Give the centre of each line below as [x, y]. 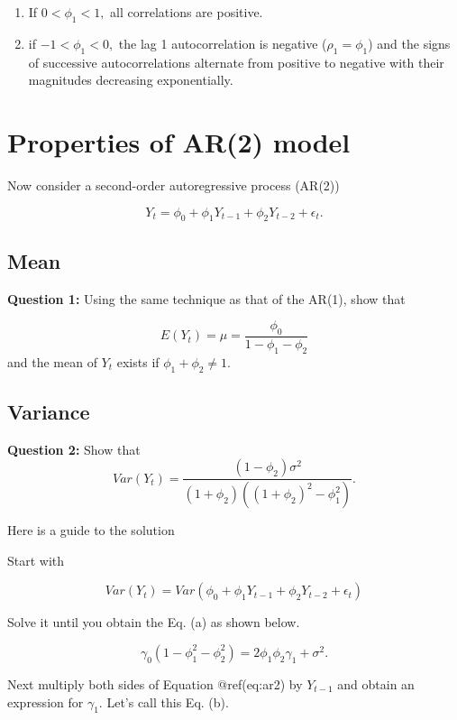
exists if [138, 361]
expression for [46, 702]
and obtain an [376, 683]
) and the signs [409, 43]
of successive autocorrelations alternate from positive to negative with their [236, 62]
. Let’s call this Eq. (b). [164, 702]
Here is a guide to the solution [91, 530]
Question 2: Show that [74, 449]
